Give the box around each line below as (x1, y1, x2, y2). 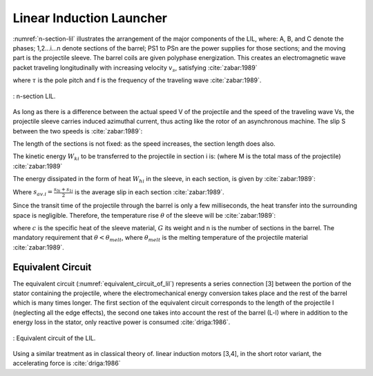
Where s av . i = (12, 187, 53, 198)
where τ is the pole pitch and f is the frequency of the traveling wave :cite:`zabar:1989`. (12, 76, 262, 84)
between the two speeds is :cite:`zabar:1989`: (12, 126, 143, 135)
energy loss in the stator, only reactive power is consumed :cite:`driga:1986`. (12, 318, 231, 326)
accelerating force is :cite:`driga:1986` (12, 359, 121, 368)
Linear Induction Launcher (12, 10, 167, 26)
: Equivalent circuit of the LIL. (12, 334, 96, 342)
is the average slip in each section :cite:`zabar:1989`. (75, 187, 224, 196)
